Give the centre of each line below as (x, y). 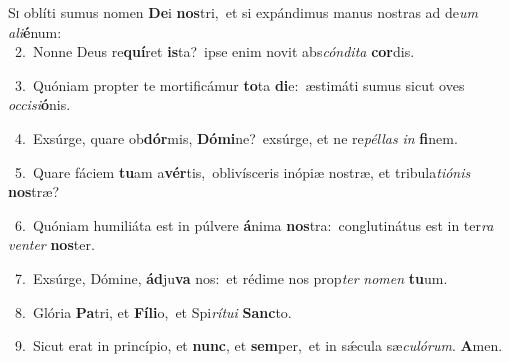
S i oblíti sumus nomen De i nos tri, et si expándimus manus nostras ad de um (243, 12)
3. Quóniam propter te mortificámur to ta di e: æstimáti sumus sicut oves (239, 84)
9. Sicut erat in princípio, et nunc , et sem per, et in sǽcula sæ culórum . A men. (258, 345)
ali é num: (35, 31)
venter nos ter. (51, 244)
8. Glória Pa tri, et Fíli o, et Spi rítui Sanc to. (153, 311)
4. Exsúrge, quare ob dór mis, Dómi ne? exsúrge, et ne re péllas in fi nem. (236, 137)
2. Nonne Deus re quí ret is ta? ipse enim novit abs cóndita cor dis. (214, 51)
